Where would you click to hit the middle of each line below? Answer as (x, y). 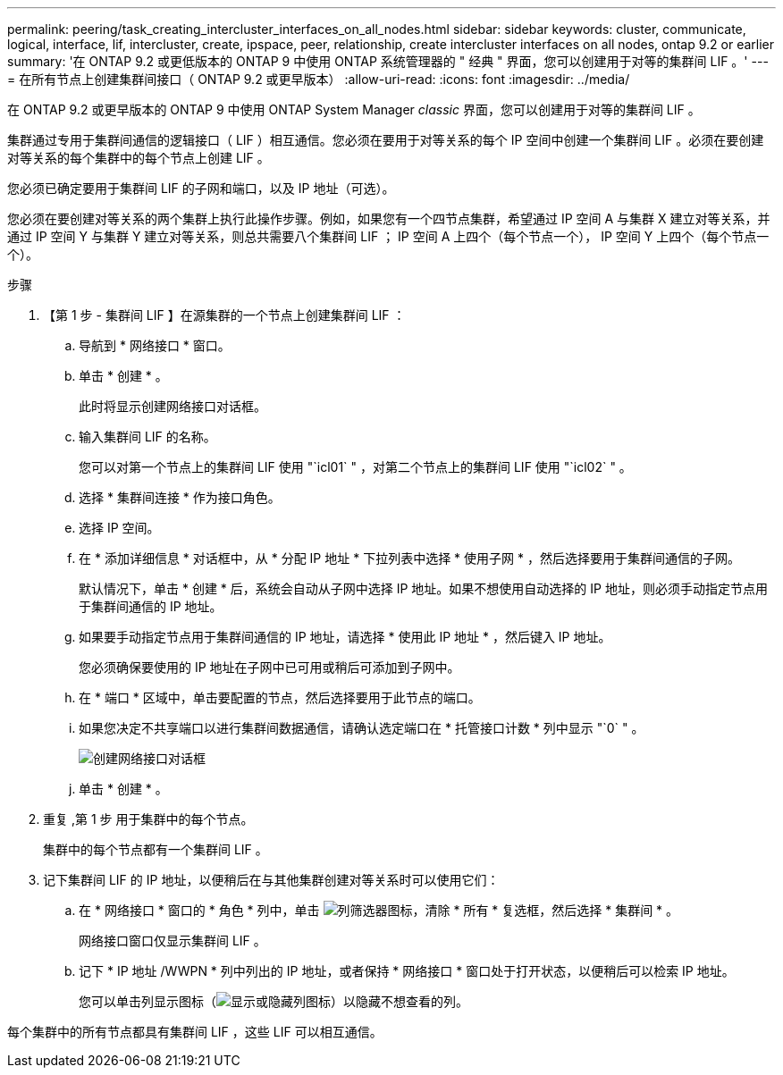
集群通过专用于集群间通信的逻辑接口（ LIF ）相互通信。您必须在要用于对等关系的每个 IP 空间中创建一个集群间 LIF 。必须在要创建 (386, 140)
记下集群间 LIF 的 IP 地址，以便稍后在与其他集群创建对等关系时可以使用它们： (271, 880)
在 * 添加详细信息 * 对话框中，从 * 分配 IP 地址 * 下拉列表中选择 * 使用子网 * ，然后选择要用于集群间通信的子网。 (409, 558)
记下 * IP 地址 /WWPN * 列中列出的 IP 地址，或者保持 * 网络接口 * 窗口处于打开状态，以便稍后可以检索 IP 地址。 (407, 971)
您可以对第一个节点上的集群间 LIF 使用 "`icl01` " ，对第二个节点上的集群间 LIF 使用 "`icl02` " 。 (355, 467)
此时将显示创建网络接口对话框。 (173, 406)
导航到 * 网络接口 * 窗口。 (155, 345)
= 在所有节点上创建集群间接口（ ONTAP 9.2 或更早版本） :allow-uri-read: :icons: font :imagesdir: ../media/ (319, 79)
